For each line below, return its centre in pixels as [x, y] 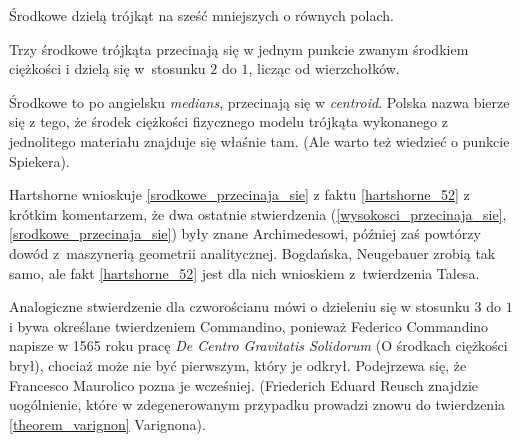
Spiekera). [39, 160]
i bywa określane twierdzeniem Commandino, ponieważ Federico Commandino [249, 325]
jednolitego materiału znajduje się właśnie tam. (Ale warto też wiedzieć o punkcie [259, 140]
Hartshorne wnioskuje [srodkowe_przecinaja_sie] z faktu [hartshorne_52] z [239, 194]
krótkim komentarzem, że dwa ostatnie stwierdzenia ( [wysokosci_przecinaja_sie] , [258, 213]
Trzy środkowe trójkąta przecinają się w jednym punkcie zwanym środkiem [239, 48]
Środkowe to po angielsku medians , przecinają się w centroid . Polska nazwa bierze [259, 101]
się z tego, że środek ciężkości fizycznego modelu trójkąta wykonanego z [228, 121]
